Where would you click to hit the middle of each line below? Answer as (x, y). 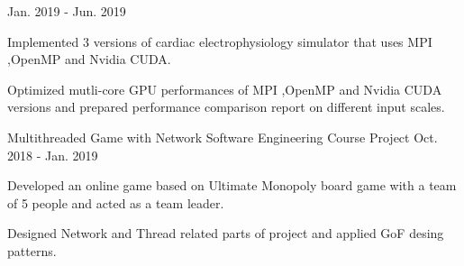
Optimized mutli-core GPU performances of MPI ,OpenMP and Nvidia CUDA (225, 89)
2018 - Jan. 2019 (53, 155)
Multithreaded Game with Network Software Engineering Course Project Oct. (223, 137)
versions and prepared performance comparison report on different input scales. (226, 107)
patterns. (32, 250)
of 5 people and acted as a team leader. (116, 202)
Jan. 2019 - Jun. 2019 (67, 11)
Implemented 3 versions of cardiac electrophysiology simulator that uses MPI (220, 41)
